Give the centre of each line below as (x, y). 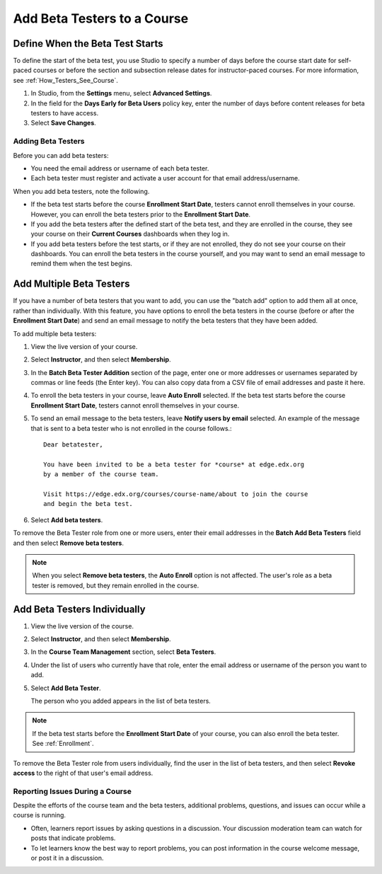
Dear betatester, (73, 445)
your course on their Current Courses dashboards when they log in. (130, 234)
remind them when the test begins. (81, 264)
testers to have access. (65, 113)
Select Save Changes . (64, 123)
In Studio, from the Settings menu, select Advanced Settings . (121, 93)
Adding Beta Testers (49, 142)
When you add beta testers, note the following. (81, 191)
